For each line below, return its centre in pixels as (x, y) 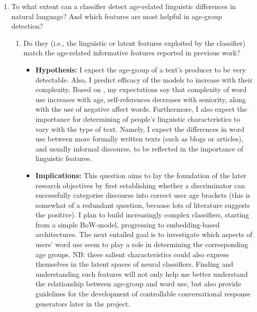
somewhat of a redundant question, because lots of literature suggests (143, 205)
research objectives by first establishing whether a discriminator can (140, 185)
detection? (27, 26)
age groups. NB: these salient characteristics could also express (132, 254)
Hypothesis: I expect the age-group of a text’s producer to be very (141, 69)
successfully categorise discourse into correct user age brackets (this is (143, 195)
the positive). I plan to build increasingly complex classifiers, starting (142, 215)
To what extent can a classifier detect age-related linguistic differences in (124, 6)
